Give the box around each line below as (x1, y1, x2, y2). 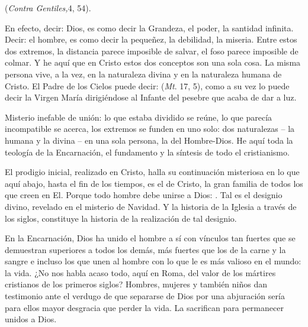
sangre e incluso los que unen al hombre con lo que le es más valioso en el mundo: (5, 255, 301, 267)
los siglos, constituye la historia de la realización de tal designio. (5, 212, 237, 224)
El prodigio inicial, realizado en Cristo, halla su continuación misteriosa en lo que (5, 166, 300, 178)
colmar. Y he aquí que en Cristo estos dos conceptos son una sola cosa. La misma (5, 56, 301, 69)
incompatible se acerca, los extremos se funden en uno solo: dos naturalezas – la (5, 122, 295, 135)
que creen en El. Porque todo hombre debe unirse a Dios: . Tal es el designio (5, 189, 283, 201)
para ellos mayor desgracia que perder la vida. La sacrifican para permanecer (5, 301, 284, 313)
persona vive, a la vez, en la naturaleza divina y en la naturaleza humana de (5, 67, 282, 80)
